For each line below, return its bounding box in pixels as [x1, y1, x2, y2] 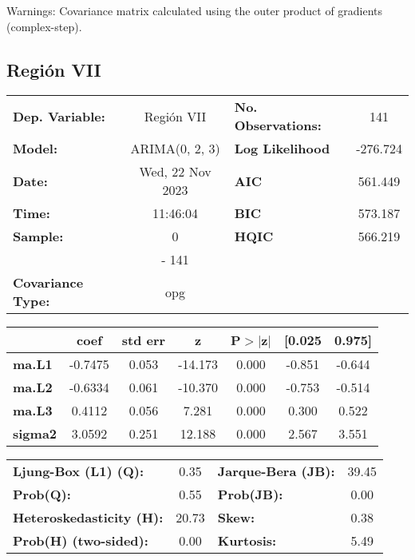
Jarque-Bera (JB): [217, 462, 335, 481]
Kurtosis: [217, 531, 277, 550]
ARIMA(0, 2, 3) [130, 139, 220, 158]
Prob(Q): [13, 485, 71, 504]
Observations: [234, 116, 322, 135]
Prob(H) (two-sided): [13, 531, 148, 550]
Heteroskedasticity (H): [13, 508, 164, 527]
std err [121, 331, 166, 350]
